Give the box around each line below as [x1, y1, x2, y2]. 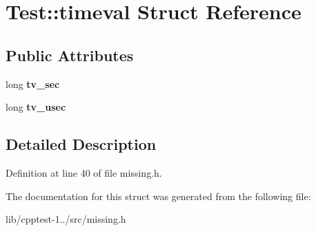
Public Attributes [6, 44, 134, 65]
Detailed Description [6, 133, 157, 155]
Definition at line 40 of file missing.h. [6, 165, 162, 179]
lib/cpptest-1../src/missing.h [6, 212, 126, 226]
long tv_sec [6, 76, 60, 91]
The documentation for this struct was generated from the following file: [6, 188, 311, 203]
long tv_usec [6, 100, 66, 114]
